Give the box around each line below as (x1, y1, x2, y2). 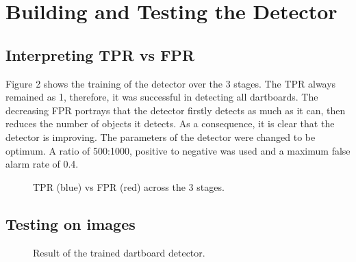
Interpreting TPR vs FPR (5, 44, 195, 65)
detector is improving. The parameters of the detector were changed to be (5, 129, 316, 144)
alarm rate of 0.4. (5, 157, 79, 171)
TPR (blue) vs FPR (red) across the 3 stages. (33, 179, 225, 194)
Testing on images (5, 213, 136, 234)
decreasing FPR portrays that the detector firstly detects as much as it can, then (5, 103, 346, 117)
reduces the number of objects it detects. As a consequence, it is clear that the (5, 116, 335, 131)
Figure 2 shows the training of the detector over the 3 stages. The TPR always (5, 76, 336, 90)
